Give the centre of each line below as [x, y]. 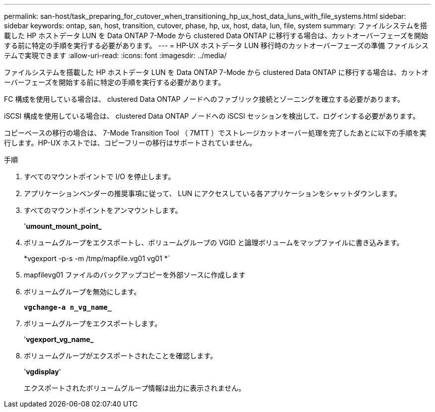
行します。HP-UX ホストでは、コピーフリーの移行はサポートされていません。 [130, 143]
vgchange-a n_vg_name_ [68, 307]
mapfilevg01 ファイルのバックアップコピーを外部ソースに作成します [135, 275]
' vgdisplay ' [42, 372]
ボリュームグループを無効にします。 [82, 292]
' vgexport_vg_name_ [59, 339]
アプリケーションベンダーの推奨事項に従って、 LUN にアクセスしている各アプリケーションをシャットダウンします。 [213, 193]
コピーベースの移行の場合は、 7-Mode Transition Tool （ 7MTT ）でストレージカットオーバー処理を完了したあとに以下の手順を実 [215, 133]
